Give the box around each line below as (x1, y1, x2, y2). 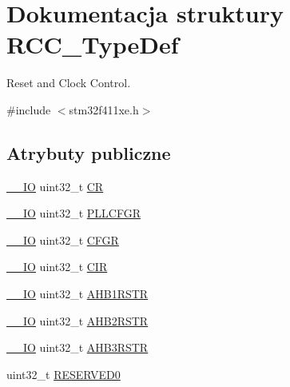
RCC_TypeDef (6, 28, 179, 61)
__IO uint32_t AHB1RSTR (6, 285, 149, 302)
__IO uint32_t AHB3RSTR (6, 339, 149, 356)
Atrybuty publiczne (6, 140, 171, 165)
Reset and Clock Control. (6, 74, 131, 91)
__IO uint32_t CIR (6, 258, 108, 275)
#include (6, 101, 51, 118)
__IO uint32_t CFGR (6, 231, 119, 248)
